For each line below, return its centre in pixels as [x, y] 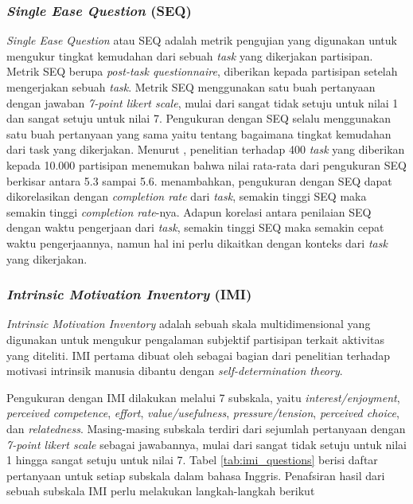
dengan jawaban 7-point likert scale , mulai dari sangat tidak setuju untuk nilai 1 [203, 102]
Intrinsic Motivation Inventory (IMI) [129, 294]
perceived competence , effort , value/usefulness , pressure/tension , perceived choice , [203, 413]
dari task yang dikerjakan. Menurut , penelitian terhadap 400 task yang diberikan [206, 149]
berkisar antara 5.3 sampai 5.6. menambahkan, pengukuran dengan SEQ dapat [199, 180]
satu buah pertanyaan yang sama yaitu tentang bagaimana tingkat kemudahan [199, 133]
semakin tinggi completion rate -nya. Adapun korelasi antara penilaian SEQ [189, 211]
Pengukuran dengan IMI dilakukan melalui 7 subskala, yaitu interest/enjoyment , [203, 397]
